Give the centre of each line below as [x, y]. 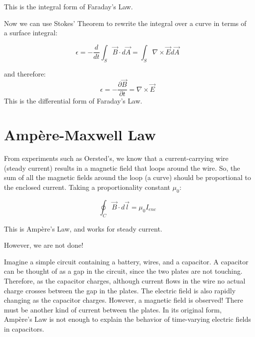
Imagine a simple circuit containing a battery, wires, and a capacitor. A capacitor [126, 261]
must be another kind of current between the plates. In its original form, [113, 309]
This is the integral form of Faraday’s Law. [68, 6]
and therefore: [25, 73]
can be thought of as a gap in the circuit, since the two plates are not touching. [123, 271]
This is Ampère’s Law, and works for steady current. [83, 228]
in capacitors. [24, 328]
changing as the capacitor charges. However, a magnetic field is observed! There [124, 300]
